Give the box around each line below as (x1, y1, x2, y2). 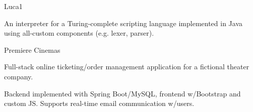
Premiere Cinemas (4, 44, 60, 55)
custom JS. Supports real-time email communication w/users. (4, 98, 195, 108)
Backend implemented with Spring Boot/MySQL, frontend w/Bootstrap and (4, 88, 241, 98)
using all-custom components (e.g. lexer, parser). (4, 28, 154, 38)
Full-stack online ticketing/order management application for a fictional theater (4, 61, 249, 72)
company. (4, 71, 33, 81)
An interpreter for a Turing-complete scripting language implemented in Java (4, 18, 243, 28)
